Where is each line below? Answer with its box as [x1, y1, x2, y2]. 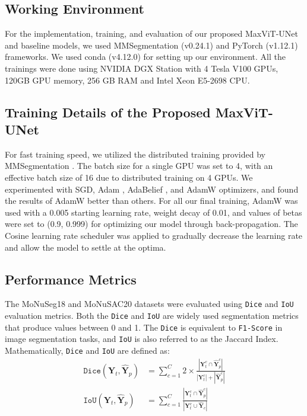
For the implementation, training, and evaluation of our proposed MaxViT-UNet [5, 27, 298, 40]
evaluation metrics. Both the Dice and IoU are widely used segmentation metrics [5, 309, 299, 321]
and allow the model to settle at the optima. [5, 241, 166, 253]
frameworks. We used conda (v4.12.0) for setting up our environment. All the [5, 50, 286, 63]
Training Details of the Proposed [5, 103, 211, 121]
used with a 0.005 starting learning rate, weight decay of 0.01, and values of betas [5, 206, 302, 218]
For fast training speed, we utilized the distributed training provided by [5, 148, 265, 160]
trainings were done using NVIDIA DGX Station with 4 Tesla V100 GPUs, [5, 62, 278, 74]
